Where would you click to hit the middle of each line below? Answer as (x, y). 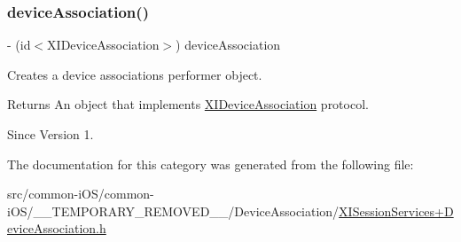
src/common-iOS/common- (81, 194)
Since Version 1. (51, 134)
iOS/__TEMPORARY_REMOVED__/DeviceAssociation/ (173, 211)
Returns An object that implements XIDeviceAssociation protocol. (188, 104)
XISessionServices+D (396, 211)
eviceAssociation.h (57, 228)
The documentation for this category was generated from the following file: (211, 164)
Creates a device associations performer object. (135, 74)
